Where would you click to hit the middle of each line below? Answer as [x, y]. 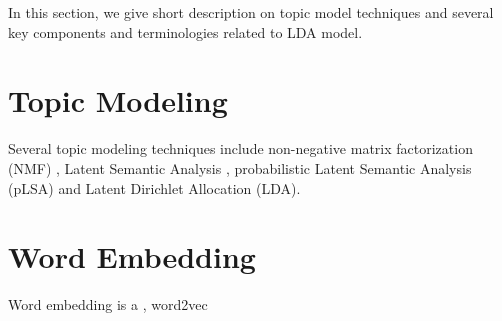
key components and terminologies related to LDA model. [185, 31]
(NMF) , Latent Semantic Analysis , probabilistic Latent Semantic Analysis [240, 167]
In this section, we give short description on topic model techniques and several [251, 12]
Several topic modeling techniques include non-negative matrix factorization [240, 148]
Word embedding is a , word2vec [108, 304]
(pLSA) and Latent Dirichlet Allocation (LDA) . [154, 187]
